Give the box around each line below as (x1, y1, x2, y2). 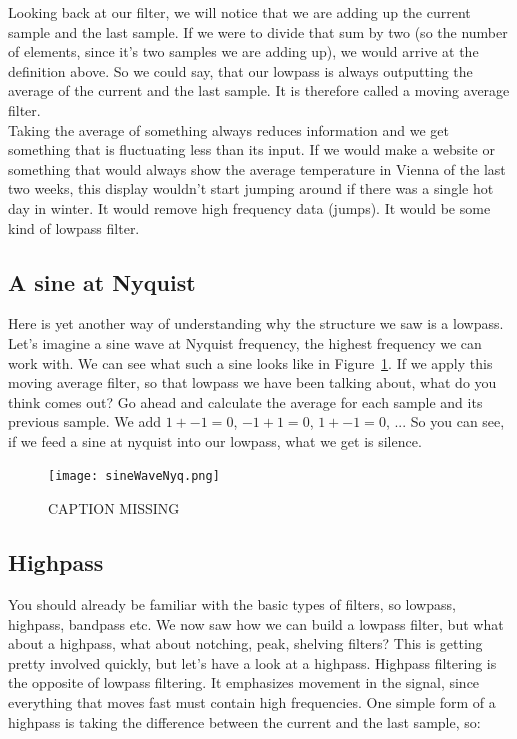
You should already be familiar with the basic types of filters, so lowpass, (8, 593, 456, 614)
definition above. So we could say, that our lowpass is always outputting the (8, 60, 473, 81)
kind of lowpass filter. (8, 217, 140, 238)
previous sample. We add (8, 411, 162, 432)
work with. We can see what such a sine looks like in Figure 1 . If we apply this (8, 352, 493, 373)
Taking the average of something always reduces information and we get (8, 119, 449, 140)
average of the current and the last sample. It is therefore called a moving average (8, 80, 510, 101)
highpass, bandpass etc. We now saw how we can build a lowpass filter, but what (8, 613, 504, 634)
